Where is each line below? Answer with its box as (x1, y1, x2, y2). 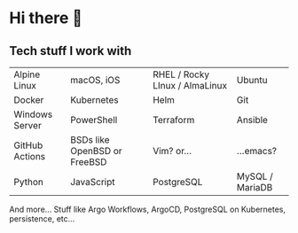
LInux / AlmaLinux (152, 80, 228, 91)
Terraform (152, 114, 195, 126)
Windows (13, 108, 53, 120)
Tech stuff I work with (9, 43, 132, 58)
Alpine (13, 68, 41, 81)
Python (13, 176, 44, 188)
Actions (13, 151, 46, 162)
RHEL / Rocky (152, 68, 210, 81)
